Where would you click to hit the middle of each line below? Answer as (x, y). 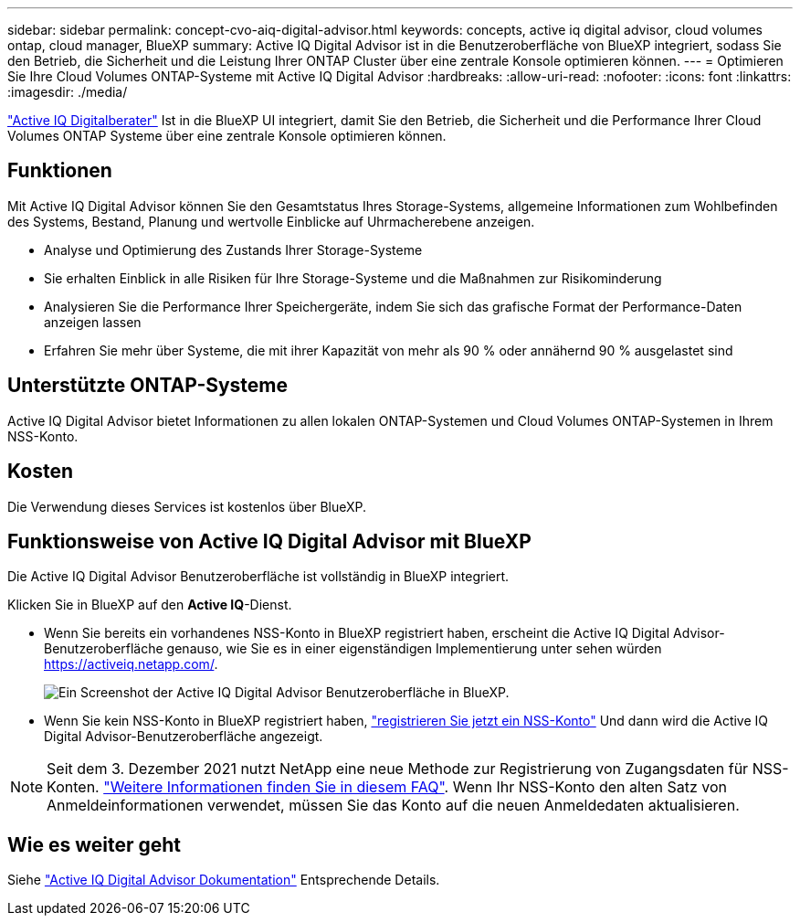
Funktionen (60, 171)
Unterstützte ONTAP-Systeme (148, 386)
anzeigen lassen (93, 322)
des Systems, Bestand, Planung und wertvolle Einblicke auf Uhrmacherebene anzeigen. (271, 221)
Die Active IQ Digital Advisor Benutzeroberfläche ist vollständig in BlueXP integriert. (258, 577)
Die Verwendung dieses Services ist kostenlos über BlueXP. (187, 506)
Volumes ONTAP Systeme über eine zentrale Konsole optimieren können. (227, 136)
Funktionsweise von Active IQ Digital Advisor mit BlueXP (269, 541)
